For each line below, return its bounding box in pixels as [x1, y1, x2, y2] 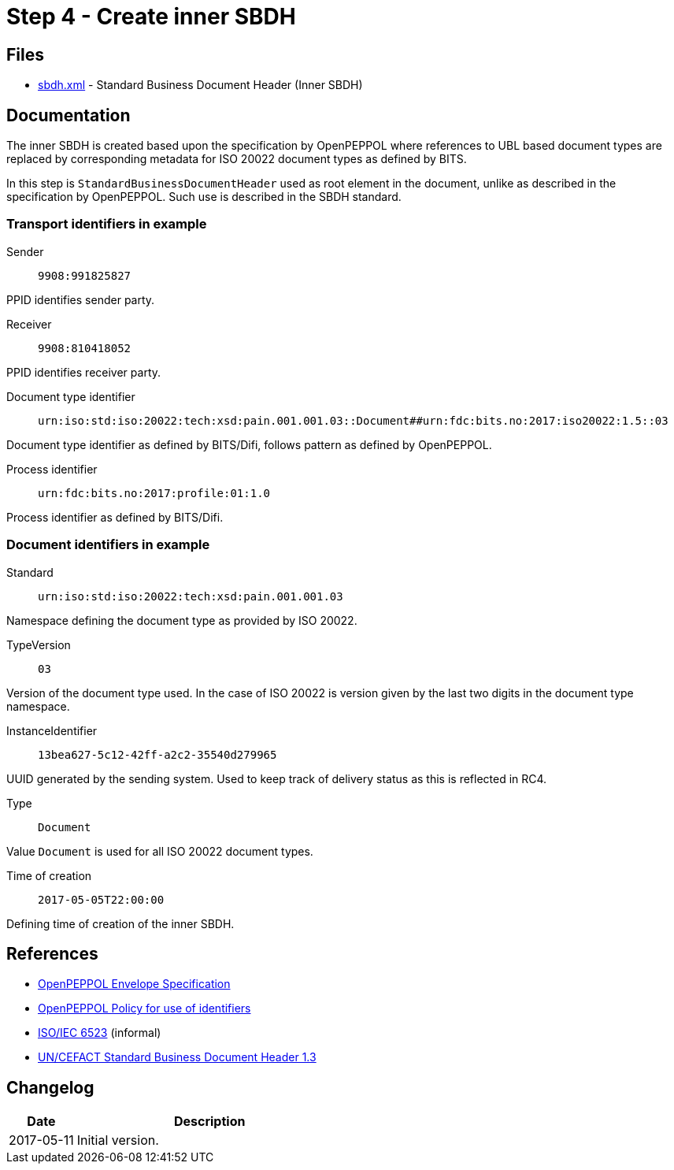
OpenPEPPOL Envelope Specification [38, 977, 231, 991]
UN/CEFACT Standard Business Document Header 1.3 [38, 1050, 317, 1064]
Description [173, 1113, 246, 1130]
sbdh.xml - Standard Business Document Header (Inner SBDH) [38, 78, 363, 92]
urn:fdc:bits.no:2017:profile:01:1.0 [38, 486, 271, 500]
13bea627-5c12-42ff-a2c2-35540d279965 [38, 748, 277, 761]
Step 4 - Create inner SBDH [6, 3, 296, 30]
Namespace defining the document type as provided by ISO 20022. [6, 613, 357, 627]
